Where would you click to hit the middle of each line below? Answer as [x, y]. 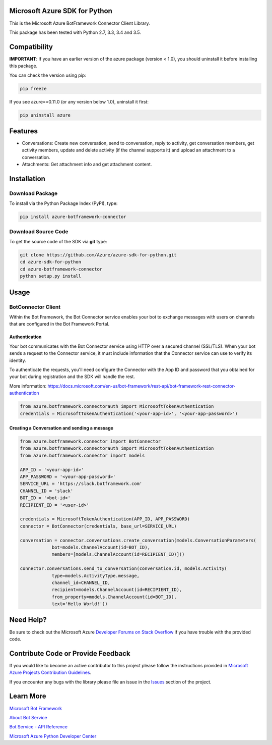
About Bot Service [28, 717]
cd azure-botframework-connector [61, 269]
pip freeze [33, 89]
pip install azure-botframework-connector [73, 217]
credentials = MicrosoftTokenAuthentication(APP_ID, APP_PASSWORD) [105, 519]
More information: [28, 386]
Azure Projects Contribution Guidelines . [50, 673]
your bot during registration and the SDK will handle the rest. [72, 377]
